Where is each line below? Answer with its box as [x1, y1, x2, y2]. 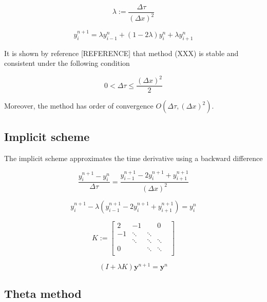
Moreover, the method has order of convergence [4, 100, 154, 111]
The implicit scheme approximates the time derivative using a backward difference [4, 152, 263, 163]
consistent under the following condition [4, 58, 130, 68]
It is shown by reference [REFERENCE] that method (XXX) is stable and [4, 47, 239, 58]
